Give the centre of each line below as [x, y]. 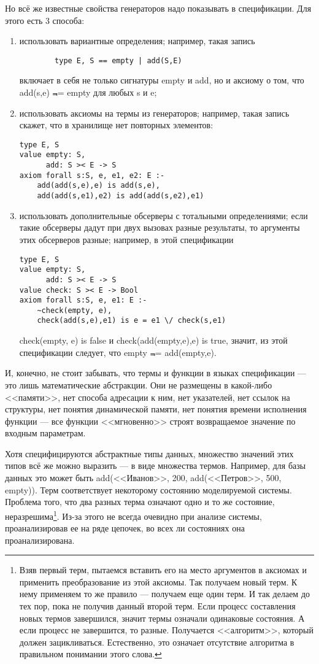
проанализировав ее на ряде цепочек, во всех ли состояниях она [125, 528]
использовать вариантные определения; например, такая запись [137, 41]
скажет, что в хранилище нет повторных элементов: [116, 125]
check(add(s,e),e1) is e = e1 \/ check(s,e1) [132, 321]
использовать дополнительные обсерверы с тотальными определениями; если [163, 215]
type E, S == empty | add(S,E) [118, 60]
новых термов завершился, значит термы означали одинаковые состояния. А [162, 618]
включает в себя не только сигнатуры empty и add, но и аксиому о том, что [162, 80]
